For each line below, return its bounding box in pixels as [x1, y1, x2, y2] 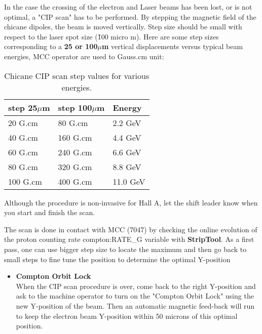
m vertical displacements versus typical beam [101, 41, 243, 52]
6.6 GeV [113, 146, 141, 158]
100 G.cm [8, 175, 42, 187]
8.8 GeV [113, 160, 141, 173]
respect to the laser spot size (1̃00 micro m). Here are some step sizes [4, 31, 219, 41]
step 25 [8, 101, 38, 113]
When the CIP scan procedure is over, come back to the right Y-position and [16, 280, 256, 291]
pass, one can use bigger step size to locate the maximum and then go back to [4, 243, 247, 254]
